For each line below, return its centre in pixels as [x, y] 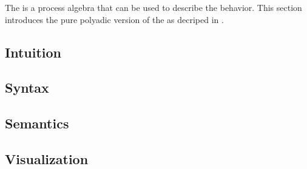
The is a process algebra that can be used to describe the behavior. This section [153, 7]
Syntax [27, 88]
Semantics [37, 123]
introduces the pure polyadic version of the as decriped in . [114, 19]
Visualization [47, 158]
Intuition [33, 52]
